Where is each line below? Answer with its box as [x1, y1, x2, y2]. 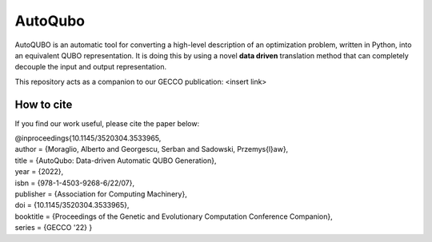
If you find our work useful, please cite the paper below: [14, 118, 200, 128]
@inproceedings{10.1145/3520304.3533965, [14, 133, 162, 143]
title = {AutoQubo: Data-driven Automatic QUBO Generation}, [14, 156, 217, 165]
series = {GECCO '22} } [14, 223, 93, 232]
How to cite [14, 97, 73, 111]
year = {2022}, [14, 167, 64, 177]
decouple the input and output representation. [14, 62, 167, 72]
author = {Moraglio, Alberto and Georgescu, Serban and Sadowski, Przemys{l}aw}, [14, 145, 289, 154]
